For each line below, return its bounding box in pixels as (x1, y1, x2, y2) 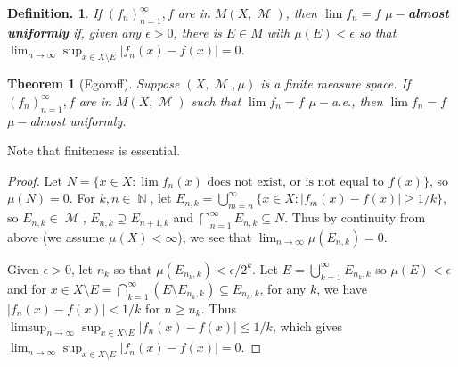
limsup (10, 321, 47, 334)
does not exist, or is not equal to (207, 175, 384, 188)
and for (7, 279, 47, 297)
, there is (173, 22, 222, 41)
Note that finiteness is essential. (7, 141, 181, 160)
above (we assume (7, 227, 105, 246)
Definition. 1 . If (7, 4, 102, 21)
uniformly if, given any (7, 22, 142, 41)
